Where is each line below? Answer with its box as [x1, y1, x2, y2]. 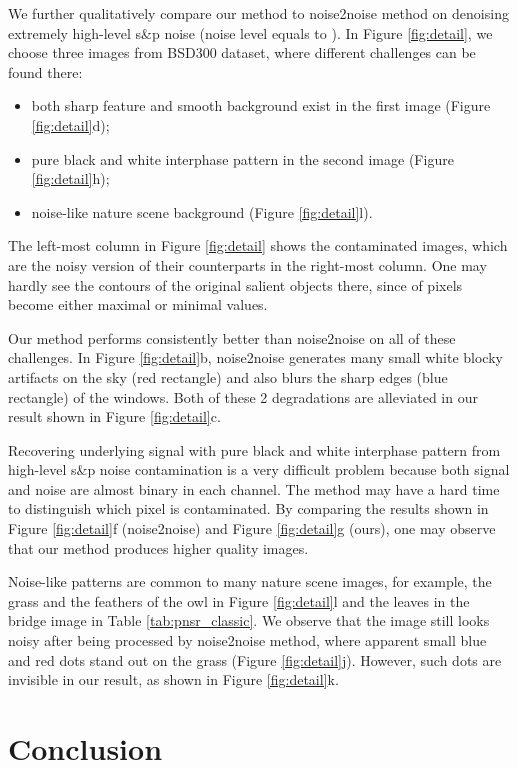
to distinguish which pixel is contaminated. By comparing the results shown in [8, 498, 489, 519]
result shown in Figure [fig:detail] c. [8, 406, 221, 427]
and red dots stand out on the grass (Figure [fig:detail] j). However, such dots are [8, 649, 502, 670]
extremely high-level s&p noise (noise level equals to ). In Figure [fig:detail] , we [8, 22, 493, 43]
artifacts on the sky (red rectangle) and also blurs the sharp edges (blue [8, 366, 448, 387]
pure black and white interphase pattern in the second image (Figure [31, 148, 454, 169]
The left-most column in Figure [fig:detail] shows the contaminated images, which [8, 235, 508, 256]
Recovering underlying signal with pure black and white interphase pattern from [8, 439, 501, 460]
